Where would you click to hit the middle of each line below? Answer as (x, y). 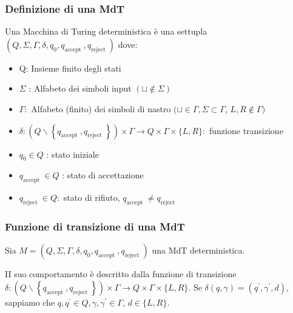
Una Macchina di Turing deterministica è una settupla (106, 31)
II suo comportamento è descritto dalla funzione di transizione (121, 274)
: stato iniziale (72, 154)
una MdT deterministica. (198, 250)
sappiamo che (30, 302)
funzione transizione (246, 130)
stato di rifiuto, (92, 197)
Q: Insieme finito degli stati (70, 68)
